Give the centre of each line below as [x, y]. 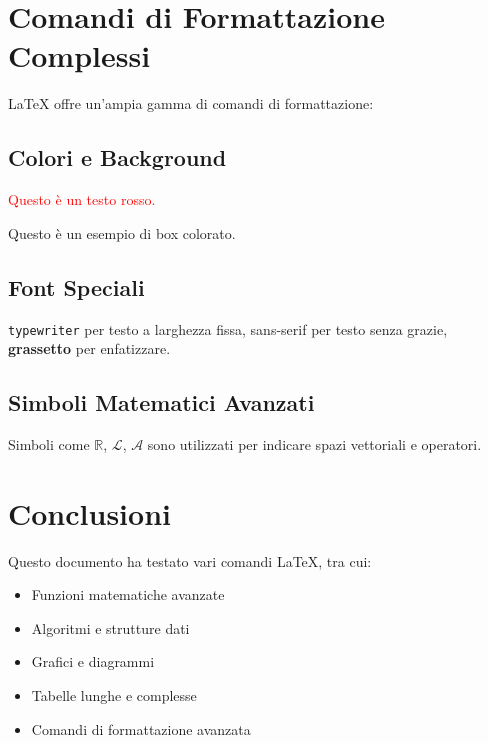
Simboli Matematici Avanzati [161, 402]
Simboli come [49, 443]
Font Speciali [76, 286]
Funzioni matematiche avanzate [128, 594]
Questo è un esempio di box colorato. [122, 232]
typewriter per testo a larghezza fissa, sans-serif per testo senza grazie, [228, 328]
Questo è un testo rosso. [82, 199]
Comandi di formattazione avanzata [141, 728]
